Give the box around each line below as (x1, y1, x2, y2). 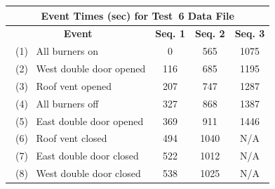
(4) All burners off (15, 96, 99, 110)
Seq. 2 (194, 26, 225, 41)
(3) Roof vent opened (15, 78, 112, 93)
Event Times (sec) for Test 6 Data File (41, 8, 234, 22)
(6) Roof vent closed (15, 131, 107, 145)
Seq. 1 (155, 26, 185, 41)
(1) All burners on (15, 44, 99, 58)
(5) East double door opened (15, 113, 144, 128)
